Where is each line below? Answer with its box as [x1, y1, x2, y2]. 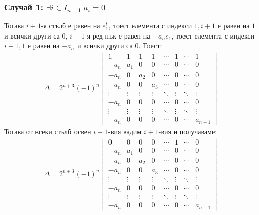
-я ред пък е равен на [85, 30, 151, 41]
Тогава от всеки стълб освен [4, 126, 91, 136]
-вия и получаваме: [158, 126, 217, 136]
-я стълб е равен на [41, 20, 100, 31]
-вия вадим [108, 126, 142, 136]
